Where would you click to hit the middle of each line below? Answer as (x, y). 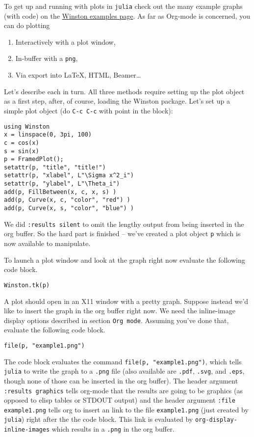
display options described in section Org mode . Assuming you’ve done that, (116, 320)
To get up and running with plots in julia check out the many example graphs (123, 6)
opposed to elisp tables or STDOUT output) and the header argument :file (120, 400)
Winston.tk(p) (27, 285)
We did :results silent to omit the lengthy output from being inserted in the (124, 224)
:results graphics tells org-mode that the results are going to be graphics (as (123, 390)
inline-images (27, 430)
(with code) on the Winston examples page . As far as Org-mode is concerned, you (127, 15)
